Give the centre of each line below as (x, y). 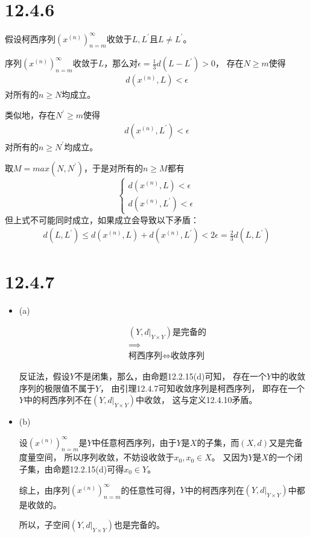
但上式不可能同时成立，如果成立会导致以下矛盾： (102, 219)
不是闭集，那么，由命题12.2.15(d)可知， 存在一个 (171, 376)
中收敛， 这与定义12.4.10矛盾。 (197, 400)
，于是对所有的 (113, 168)
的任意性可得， (150, 490)
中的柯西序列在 (214, 490)
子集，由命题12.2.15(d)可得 (71, 469)
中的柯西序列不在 (58, 400)
